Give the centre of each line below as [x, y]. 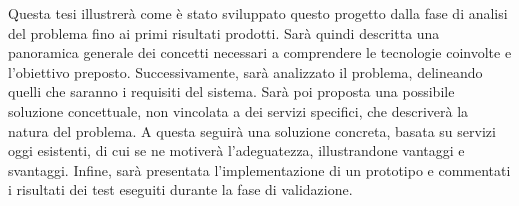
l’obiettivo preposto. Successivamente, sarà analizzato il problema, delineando [245, 71]
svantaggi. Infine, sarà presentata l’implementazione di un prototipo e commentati [259, 169]
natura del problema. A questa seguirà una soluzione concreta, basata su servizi [252, 130]
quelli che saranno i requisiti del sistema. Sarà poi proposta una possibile [231, 91]
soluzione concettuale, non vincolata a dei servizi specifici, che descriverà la [238, 110]
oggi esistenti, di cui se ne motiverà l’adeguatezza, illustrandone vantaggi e [236, 150]
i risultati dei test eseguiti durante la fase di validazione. [180, 189]
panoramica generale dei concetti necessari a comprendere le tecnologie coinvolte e [260, 52]
